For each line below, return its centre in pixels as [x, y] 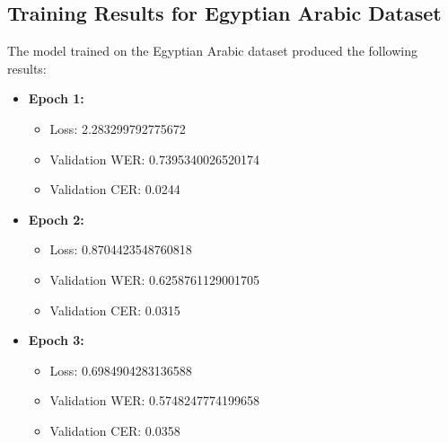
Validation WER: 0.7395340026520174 [154, 159]
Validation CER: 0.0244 [115, 189]
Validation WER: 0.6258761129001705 [154, 279]
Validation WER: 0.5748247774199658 [154, 400]
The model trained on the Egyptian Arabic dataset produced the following [212, 51]
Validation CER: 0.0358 [115, 430]
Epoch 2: [56, 219]
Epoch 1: [56, 98]
